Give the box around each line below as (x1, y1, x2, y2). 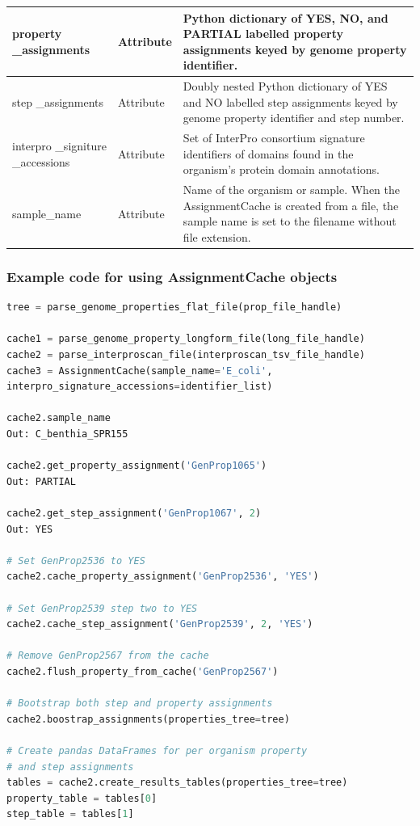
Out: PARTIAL (6, 475, 76, 487)
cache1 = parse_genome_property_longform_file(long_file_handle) (6, 333, 365, 345)
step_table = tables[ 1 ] (6, 808, 134, 820)
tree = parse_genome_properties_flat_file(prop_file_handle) (6, 301, 342, 314)
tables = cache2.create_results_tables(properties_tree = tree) (6, 777, 348, 789)
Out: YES (6, 523, 53, 535)
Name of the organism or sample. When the (183, 181, 401, 198)
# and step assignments (6, 761, 134, 773)
